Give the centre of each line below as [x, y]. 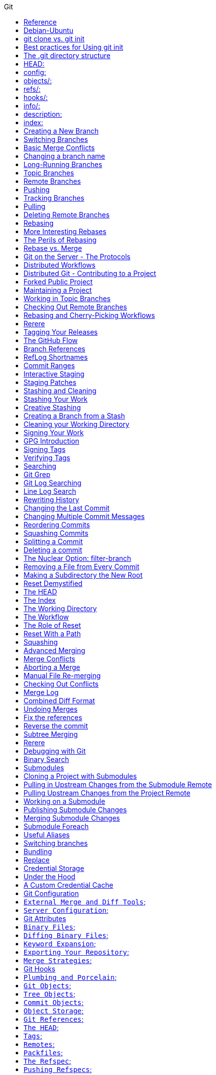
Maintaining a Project [58, 290]
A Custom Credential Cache [68, 885]
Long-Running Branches [63, 164]
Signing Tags [45, 449]
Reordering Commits [57, 525]
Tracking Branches [54, 198]
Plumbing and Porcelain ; [70, 977]
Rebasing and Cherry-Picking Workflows [89, 315]
